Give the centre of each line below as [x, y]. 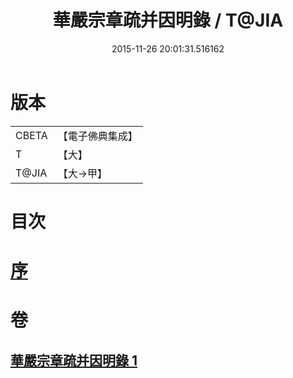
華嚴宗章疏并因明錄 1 [74, 360]
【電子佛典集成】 [97, 136]
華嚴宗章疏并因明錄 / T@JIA [168, 20]
